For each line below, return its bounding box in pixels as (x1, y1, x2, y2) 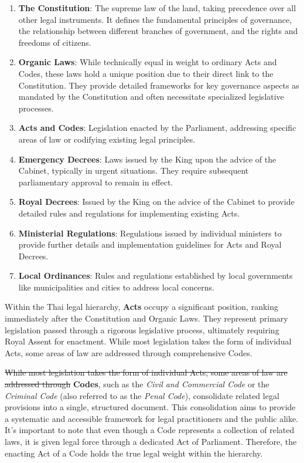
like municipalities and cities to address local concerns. (18, 280, 214, 293)
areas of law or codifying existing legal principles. (18, 133, 196, 145)
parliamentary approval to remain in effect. (18, 175, 173, 188)
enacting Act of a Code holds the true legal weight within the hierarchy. (5, 447, 263, 459)
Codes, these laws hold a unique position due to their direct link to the (18, 67, 274, 79)
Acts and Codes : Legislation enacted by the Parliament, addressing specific (18, 121, 296, 134)
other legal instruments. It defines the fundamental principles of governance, (18, 13, 292, 25)
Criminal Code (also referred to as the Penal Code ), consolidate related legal (5, 389, 279, 401)
